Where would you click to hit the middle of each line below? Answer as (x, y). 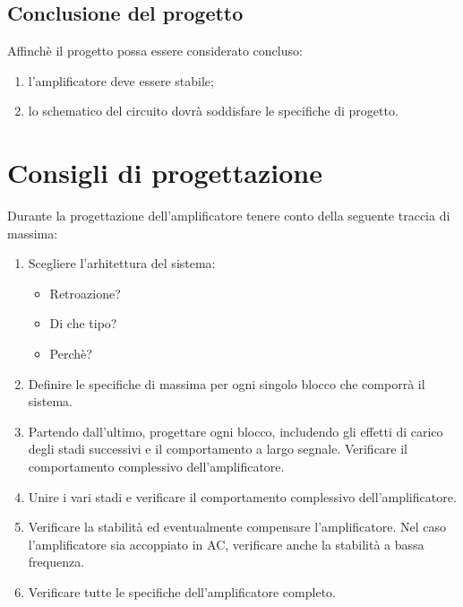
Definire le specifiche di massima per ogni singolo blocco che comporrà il (227, 383)
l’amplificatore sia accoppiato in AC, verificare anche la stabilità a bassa (226, 544)
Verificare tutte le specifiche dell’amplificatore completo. (182, 592)
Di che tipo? (83, 323)
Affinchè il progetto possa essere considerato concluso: (155, 51)
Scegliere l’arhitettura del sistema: (122, 263)
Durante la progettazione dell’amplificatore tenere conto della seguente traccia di (229, 216)
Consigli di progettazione (165, 173)
